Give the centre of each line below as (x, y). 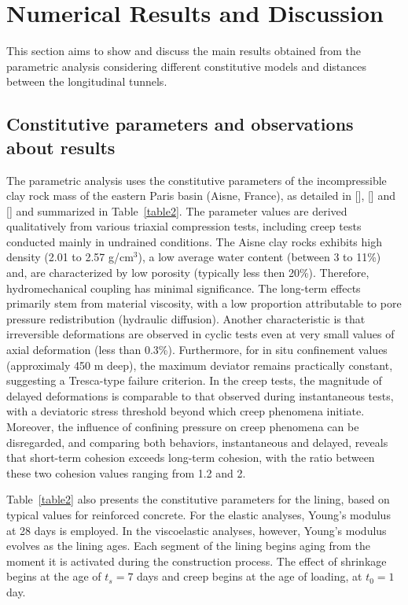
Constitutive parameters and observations (180, 124)
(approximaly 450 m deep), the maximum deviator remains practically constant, (200, 365)
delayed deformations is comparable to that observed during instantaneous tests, (200, 395)
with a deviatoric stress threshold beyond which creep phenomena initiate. (186, 411)
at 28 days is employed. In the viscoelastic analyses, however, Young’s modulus (197, 530)
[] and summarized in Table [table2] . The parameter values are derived (177, 210)
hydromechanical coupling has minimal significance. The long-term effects (184, 288)
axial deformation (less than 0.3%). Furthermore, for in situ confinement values (197, 350)
